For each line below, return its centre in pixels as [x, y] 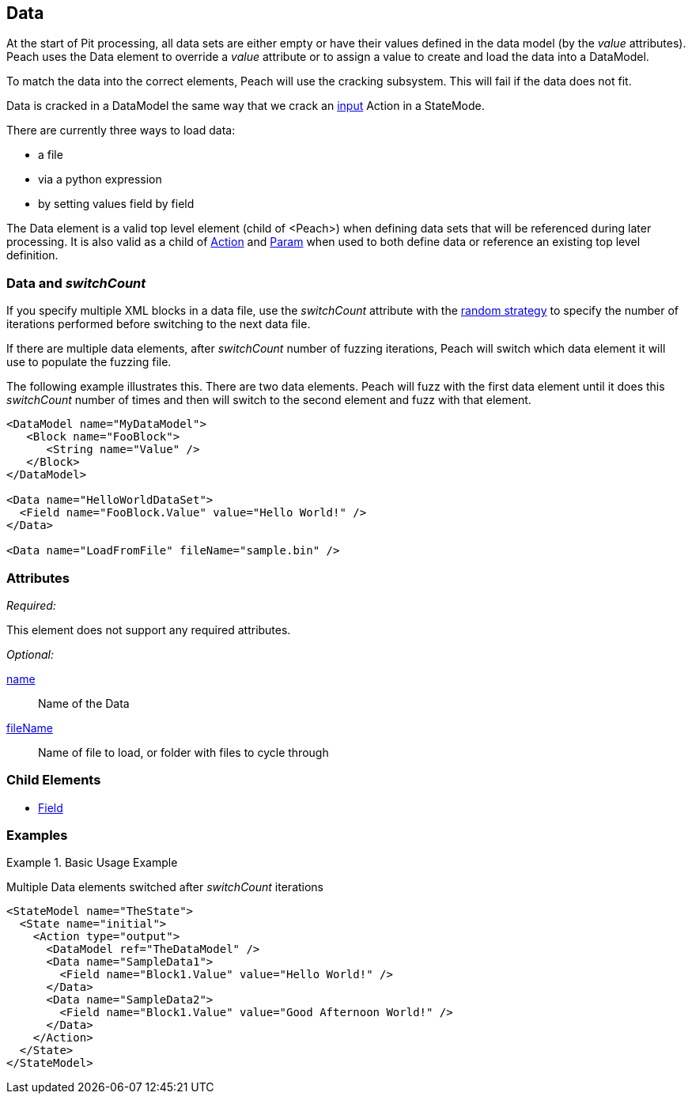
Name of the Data [84, 703]
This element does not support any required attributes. [149, 629]
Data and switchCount [76, 283]
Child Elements [54, 780]
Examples [37, 835]
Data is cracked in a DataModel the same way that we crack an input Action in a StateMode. [246, 106]
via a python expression [100, 180]
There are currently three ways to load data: [121, 130]
